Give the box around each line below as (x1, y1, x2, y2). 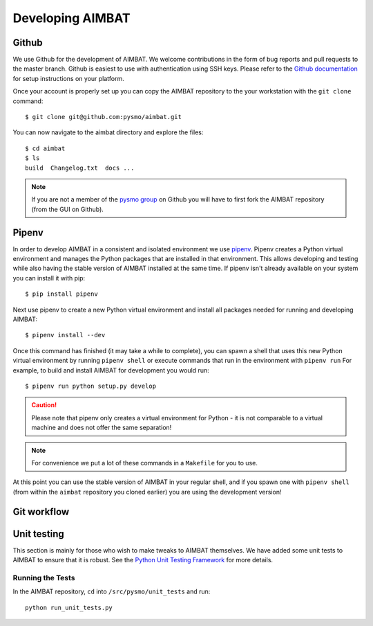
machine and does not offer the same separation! (31, 423, 172, 432)
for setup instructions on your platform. (12, 74, 124, 82)
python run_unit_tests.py (25, 603, 113, 611)
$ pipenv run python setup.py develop (25, 382, 157, 390)
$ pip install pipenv (25, 290, 98, 298)
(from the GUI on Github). (31, 205, 104, 213)
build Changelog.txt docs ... (25, 163, 135, 172)
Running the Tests (12, 573, 75, 582)
